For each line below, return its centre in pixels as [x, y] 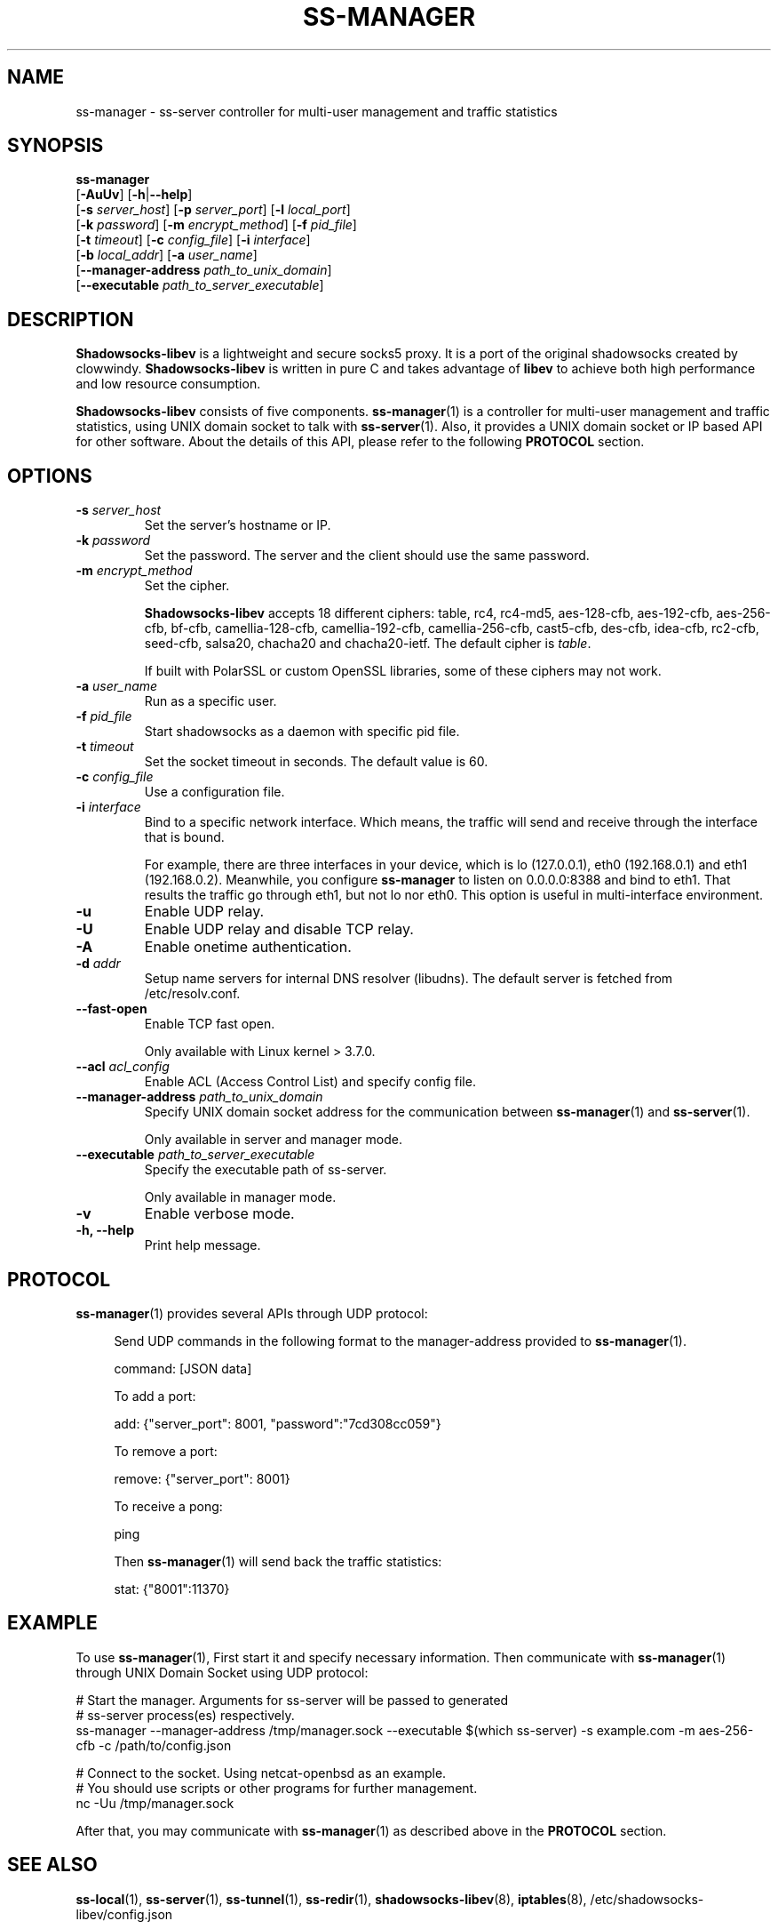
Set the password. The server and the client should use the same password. [367, 556]
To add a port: [155, 1396]
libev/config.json [124, 1914]
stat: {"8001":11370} [172, 1589]
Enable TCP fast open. [210, 1024]
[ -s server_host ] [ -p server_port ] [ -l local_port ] [213, 210]
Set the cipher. [187, 586]
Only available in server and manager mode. [273, 1140]
